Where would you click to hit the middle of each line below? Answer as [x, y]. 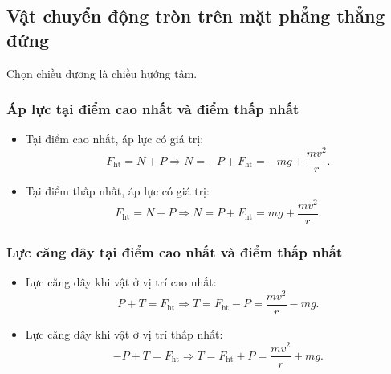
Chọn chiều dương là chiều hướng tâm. [102, 73]
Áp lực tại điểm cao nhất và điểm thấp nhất [153, 109]
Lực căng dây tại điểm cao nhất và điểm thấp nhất [175, 251]
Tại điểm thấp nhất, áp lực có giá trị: [117, 191]
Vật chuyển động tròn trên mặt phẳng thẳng [196, 16]
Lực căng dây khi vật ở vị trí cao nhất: [121, 282]
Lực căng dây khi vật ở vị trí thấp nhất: [124, 333]
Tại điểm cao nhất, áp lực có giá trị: [114, 139]
